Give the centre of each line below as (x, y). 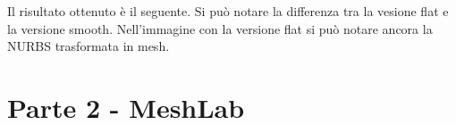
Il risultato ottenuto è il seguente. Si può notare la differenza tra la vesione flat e (228, 11)
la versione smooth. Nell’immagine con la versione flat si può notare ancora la (220, 28)
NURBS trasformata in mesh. (89, 46)
